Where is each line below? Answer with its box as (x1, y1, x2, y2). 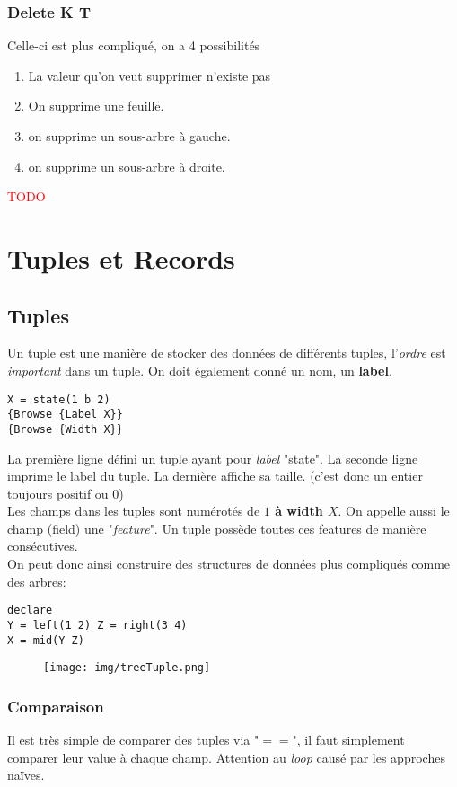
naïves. (7, 765, 45, 784)
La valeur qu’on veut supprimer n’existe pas (28, 66, 271, 84)
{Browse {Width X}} (7, 422, 123, 436)
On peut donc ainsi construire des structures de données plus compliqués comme (7, 554, 451, 573)
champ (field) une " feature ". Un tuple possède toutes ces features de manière (7, 518, 426, 537)
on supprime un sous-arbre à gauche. (28, 127, 231, 145)
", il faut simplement (292, 730, 405, 749)
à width (275, 501, 323, 520)
